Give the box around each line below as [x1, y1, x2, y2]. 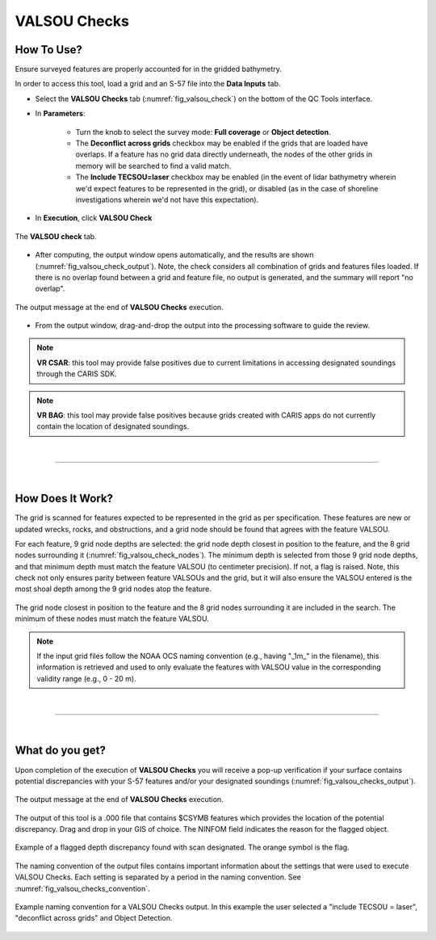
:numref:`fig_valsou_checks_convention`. [15, 883, 150, 893]
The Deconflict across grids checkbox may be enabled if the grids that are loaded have [75, 138, 368, 149]
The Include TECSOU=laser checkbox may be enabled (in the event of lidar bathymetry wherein [75, 172, 396, 182]
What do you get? [15, 744, 107, 757]
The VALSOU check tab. [15, 231, 97, 241]
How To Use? [15, 43, 82, 57]
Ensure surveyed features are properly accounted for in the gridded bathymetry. [15, 65, 283, 74]
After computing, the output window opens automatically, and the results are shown [35, 250, 314, 260]
